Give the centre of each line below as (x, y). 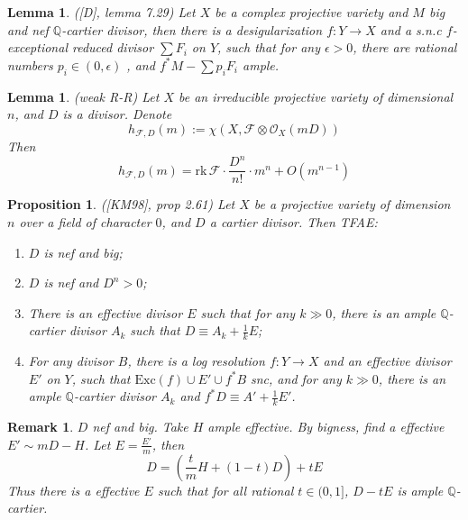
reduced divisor (113, 47)
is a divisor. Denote (117, 114)
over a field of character (85, 221)
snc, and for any (296, 378)
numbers (30, 64)
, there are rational (405, 47)
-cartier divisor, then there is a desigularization (192, 29)
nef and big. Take (140, 427)
